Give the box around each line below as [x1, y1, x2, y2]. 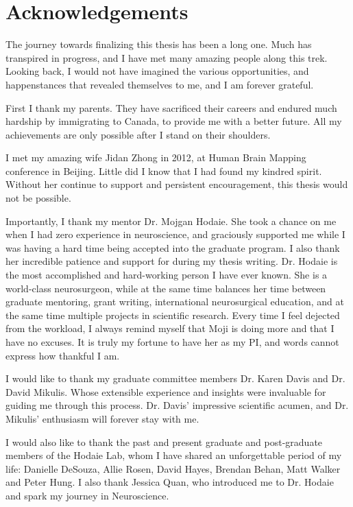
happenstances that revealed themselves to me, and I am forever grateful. [5, 77, 314, 91]
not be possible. [5, 191, 71, 205]
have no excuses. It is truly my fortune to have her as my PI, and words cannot [5, 335, 339, 349]
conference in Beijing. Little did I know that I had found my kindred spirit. [5, 163, 322, 178]
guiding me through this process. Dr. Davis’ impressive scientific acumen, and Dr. [5, 398, 349, 412]
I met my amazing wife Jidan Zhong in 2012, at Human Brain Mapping [5, 150, 306, 165]
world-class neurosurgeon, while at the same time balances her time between [5, 281, 326, 295]
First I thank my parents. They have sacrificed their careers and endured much [5, 100, 337, 115]
